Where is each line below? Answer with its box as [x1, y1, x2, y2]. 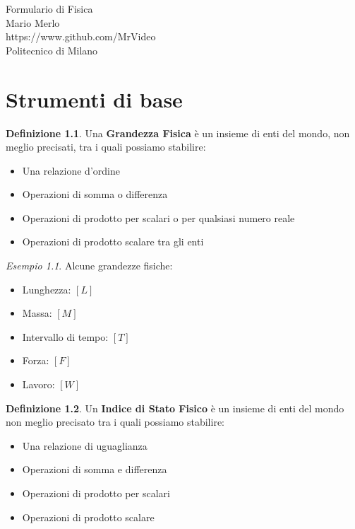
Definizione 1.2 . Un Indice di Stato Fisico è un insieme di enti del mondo [6, 400, 344, 415]
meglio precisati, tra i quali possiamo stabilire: [6, 139, 206, 154]
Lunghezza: [22, 281, 71, 296]
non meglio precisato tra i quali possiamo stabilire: [6, 414, 224, 429]
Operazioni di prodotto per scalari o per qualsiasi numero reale [22, 210, 295, 225]
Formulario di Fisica [6, 1, 93, 16]
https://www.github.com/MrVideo [6, 29, 156, 44]
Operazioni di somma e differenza [22, 462, 167, 477]
